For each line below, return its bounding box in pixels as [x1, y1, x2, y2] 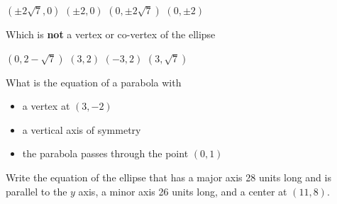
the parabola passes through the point [22, 146, 189, 161]
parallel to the [6, 183, 67, 198]
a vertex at [22, 98, 70, 113]
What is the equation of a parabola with [6, 74, 182, 89]
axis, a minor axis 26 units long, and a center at [78, 183, 287, 198]
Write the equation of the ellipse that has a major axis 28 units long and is [6, 169, 331, 184]
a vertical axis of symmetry [22, 122, 141, 137]
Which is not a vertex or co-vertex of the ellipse [6, 27, 216, 41]
